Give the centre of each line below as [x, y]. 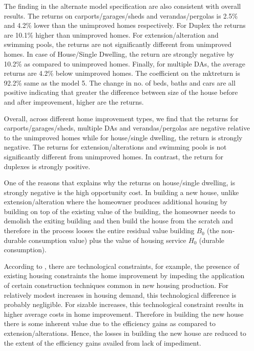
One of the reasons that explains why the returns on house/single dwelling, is [120, 183]
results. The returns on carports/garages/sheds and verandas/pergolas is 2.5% [121, 15]
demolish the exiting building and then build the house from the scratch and [118, 221]
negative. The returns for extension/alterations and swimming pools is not [115, 147]
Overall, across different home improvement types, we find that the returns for [121, 118]
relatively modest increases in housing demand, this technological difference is [120, 295]
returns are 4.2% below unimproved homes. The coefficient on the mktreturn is [122, 73]
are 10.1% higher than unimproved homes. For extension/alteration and [111, 34]
